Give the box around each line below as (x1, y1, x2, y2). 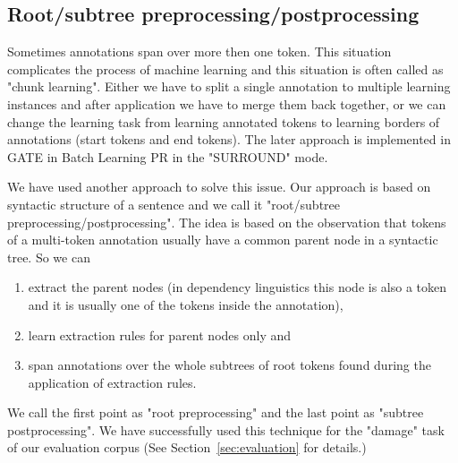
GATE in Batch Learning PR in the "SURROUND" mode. (7, 147, 328, 166)
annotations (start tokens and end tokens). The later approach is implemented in (7, 130, 451, 149)
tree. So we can (7, 247, 90, 266)
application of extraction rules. (28, 373, 197, 391)
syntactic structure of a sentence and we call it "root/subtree (7, 194, 340, 213)
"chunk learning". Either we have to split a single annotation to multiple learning (7, 77, 451, 96)
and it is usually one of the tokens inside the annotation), (28, 295, 343, 313)
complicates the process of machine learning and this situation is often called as (7, 59, 444, 78)
